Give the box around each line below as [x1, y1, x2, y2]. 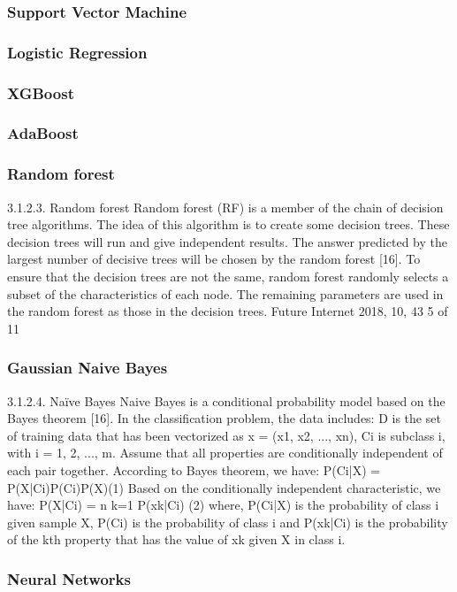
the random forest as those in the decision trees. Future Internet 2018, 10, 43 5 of [7, 302, 448, 320]
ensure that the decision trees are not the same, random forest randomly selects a [7, 266, 449, 285]
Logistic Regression [7, 41, 148, 63]
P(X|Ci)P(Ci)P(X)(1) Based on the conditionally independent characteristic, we [7, 478, 441, 496]
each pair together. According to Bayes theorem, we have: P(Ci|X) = [7, 460, 381, 479]
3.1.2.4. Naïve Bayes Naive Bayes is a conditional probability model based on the [7, 391, 446, 410]
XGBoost [7, 81, 74, 104]
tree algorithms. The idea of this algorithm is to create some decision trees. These [7, 215, 450, 234]
